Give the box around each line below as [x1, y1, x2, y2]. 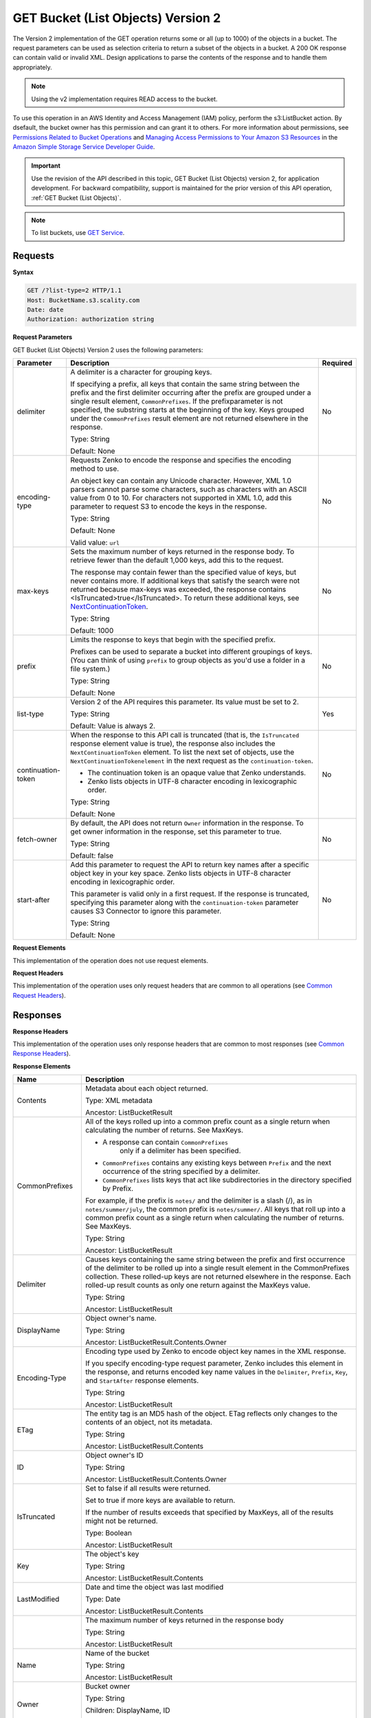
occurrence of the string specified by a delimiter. [102, 1167, 260, 1176]
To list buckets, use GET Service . [31, 229, 125, 237]
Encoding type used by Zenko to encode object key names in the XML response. [85, 1347, 346, 1357]
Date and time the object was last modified [85, 1583, 224, 1592]
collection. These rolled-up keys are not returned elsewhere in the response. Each [85, 1272, 351, 1282]
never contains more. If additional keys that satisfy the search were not [70, 576, 300, 585]
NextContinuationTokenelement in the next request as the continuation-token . [70, 756, 314, 766]
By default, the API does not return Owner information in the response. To [70, 818, 304, 828]
